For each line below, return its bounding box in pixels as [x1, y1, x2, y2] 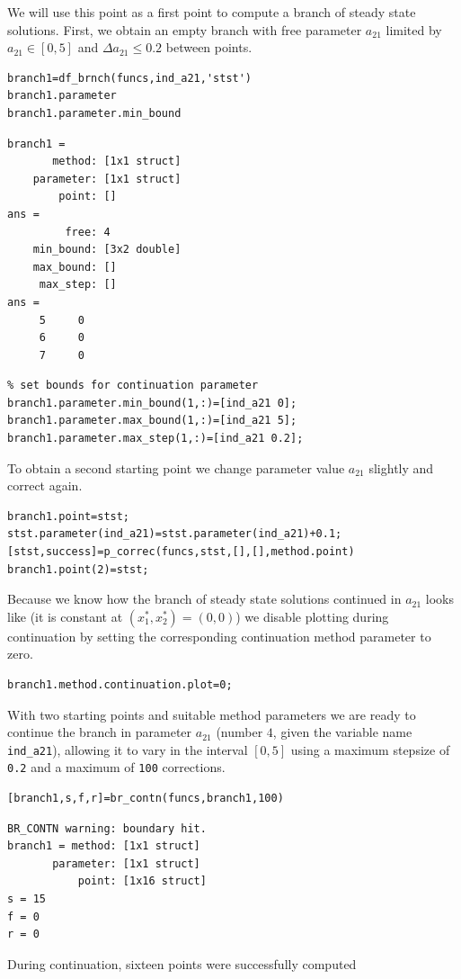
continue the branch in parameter [7, 723, 192, 741]
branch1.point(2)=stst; [7, 562, 149, 576]
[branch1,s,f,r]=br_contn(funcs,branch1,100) [7, 792, 284, 805]
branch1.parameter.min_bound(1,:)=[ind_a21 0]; [7, 396, 297, 409]
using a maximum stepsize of [290, 740, 450, 759]
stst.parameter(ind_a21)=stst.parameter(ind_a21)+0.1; [7, 527, 342, 541]
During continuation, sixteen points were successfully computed [7, 954, 357, 973]
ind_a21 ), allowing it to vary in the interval [7, 740, 248, 759]
